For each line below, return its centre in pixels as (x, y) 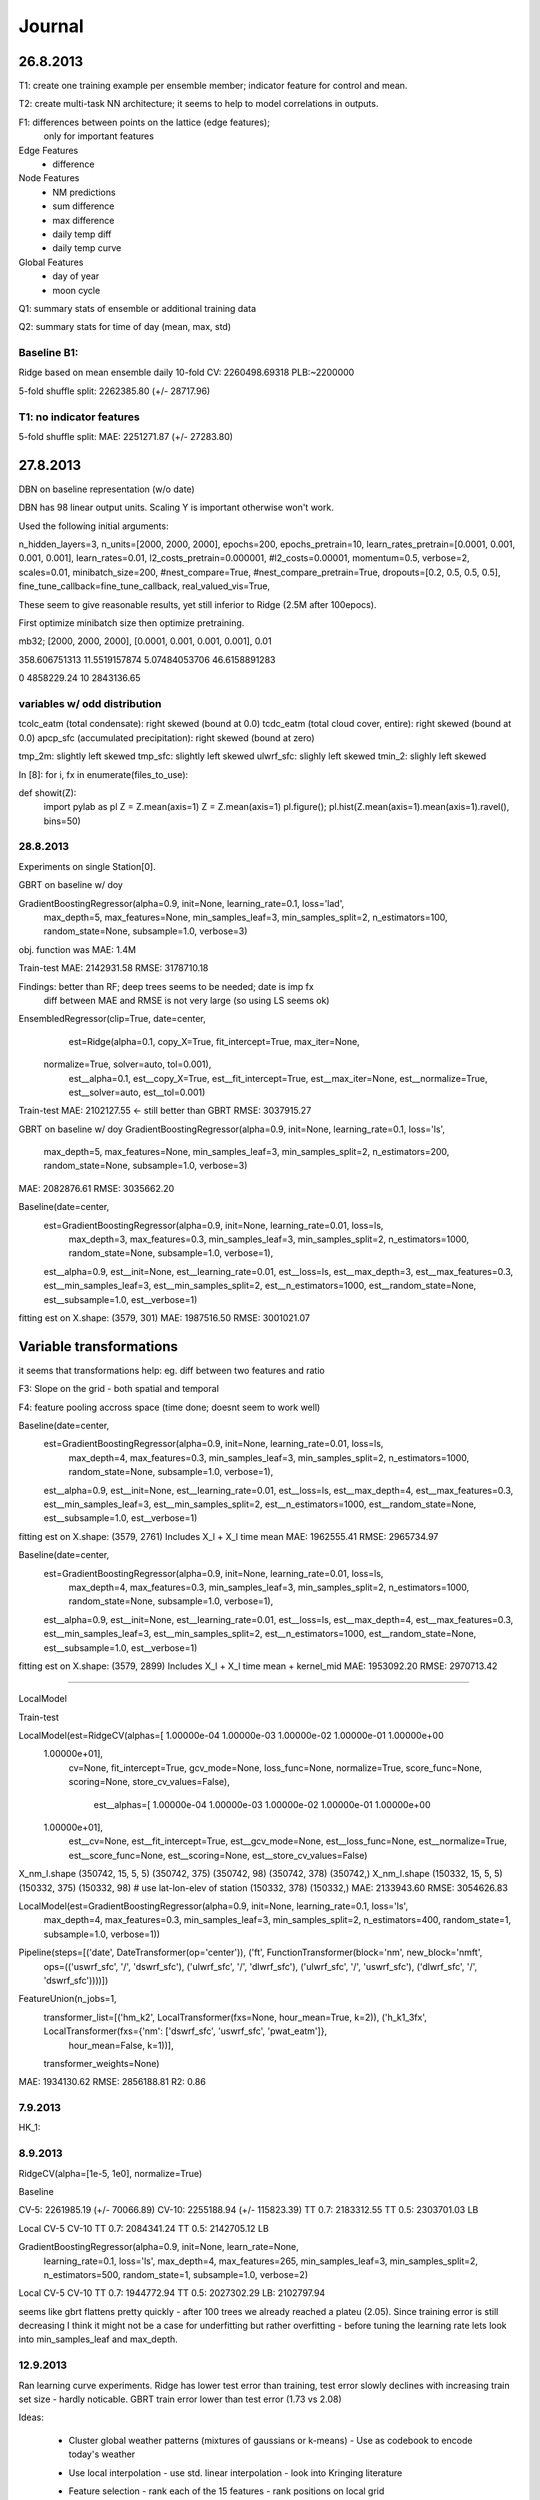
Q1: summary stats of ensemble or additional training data (137, 308)
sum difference (83, 206)
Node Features (49, 178)
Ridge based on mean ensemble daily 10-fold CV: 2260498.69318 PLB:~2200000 (186, 372)
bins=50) (62, 821)
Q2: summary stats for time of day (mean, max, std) (125, 327)
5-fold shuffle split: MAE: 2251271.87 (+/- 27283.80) (126, 436)
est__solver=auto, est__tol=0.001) (137, 1092)
